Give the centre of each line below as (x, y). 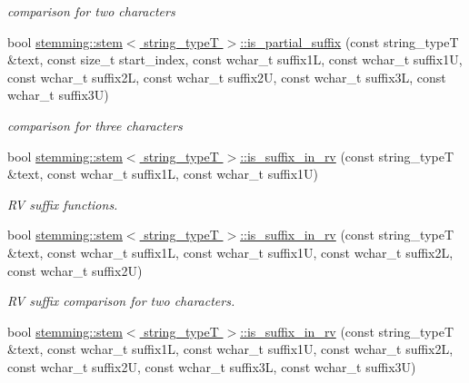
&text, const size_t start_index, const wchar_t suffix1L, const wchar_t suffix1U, (235, 59)
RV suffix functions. (63, 204)
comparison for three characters (95, 125)
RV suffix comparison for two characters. (121, 301)
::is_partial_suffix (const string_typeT (349, 41)
